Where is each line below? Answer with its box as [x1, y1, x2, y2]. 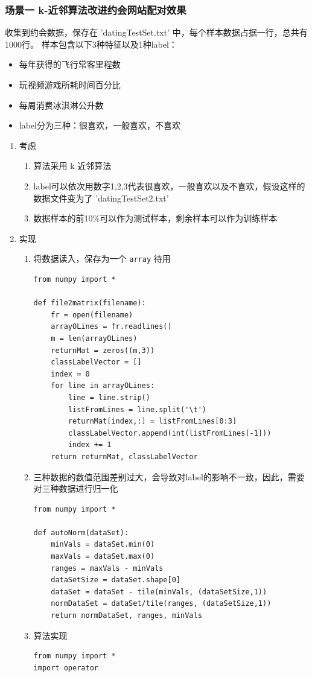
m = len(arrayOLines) [51, 334, 138, 343]
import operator [33, 663, 98, 672]
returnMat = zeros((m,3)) [51, 346, 155, 355]
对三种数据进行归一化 [33, 482, 118, 495]
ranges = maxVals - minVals [51, 564, 164, 573]
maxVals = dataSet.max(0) [51, 552, 155, 561]
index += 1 [68, 440, 112, 450]
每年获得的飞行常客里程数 [19, 58, 121, 71]
